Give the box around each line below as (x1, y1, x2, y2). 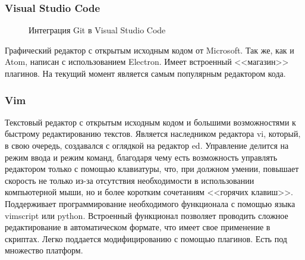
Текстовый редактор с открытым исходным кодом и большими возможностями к (5, 115, 296, 128)
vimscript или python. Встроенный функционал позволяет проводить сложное (5, 209, 288, 221)
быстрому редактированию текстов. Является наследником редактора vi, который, (5, 127, 301, 140)
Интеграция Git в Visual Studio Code (29, 24, 166, 36)
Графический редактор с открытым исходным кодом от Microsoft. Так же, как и (5, 43, 294, 56)
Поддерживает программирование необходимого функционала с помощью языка (5, 197, 295, 209)
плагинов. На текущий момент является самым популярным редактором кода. (5, 67, 286, 79)
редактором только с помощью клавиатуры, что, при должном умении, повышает (5, 162, 299, 175)
